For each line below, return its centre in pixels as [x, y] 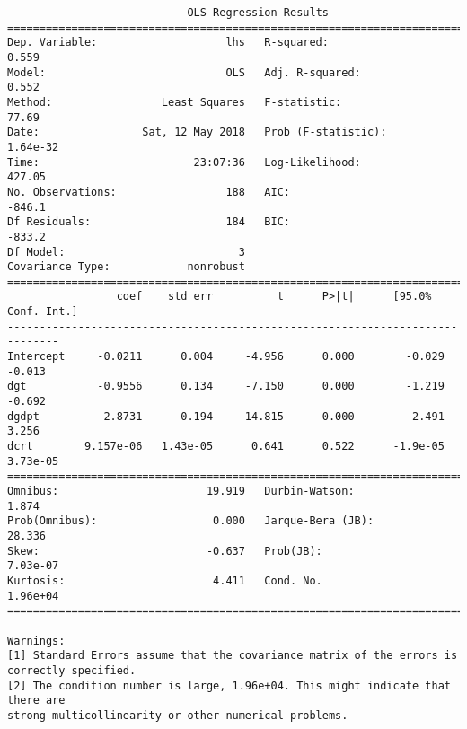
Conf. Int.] [43, 312]
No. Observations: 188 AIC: [149, 192]
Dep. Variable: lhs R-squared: [168, 43]
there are [36, 701]
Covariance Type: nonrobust [126, 267]
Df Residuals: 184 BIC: [149, 222]
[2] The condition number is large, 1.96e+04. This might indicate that [229, 685]
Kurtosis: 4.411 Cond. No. [165, 580]
